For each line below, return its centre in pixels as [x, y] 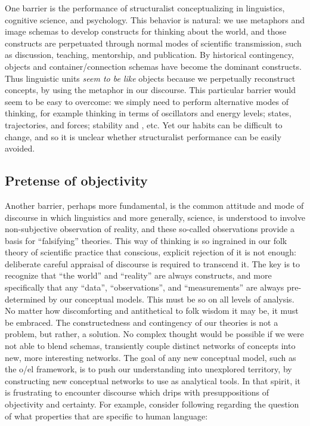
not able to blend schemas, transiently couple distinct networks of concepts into [150, 346]
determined [25, 299]
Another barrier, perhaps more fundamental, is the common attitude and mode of [154, 205]
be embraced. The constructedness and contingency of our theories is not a [142, 322]
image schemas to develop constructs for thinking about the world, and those [146, 31]
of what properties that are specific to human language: [106, 416]
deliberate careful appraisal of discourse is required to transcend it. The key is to [153, 263]
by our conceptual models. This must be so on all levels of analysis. [171, 299]
